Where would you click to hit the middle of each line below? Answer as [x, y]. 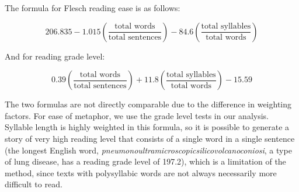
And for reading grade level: [55, 56]
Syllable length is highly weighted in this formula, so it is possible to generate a [147, 127]
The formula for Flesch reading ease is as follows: [93, 8]
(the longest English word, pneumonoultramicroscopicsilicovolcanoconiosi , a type [148, 150]
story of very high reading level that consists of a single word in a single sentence [150, 138]
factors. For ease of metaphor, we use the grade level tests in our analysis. [137, 115]
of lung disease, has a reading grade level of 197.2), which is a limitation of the [145, 161]
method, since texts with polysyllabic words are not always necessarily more [141, 172]
